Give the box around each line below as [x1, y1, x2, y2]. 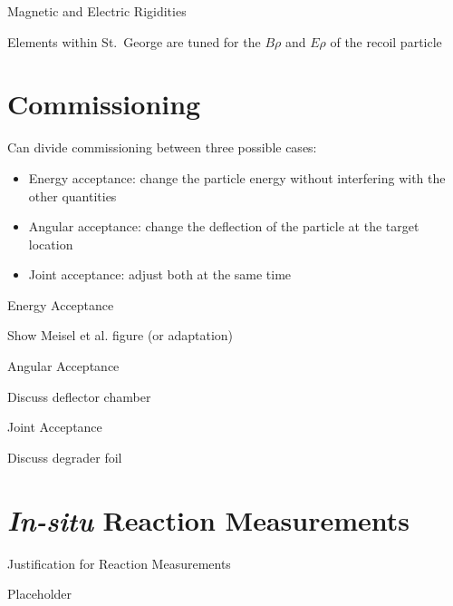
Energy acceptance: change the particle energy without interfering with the [28, 168, 446, 187]
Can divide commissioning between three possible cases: [7, 138, 317, 157]
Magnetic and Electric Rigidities [7, 2, 187, 20]
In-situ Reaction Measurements [7, 501, 410, 539]
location [28, 234, 73, 253]
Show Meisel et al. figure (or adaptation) [7, 326, 234, 345]
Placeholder [7, 584, 72, 603]
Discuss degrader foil [7, 447, 122, 466]
